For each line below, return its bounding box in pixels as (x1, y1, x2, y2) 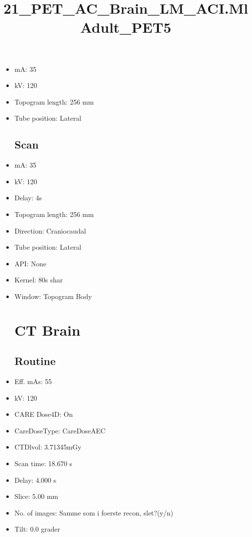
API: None (14, 258, 46, 268)
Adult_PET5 (80, 17, 172, 37)
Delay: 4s (14, 193, 42, 203)
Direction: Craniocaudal (14, 225, 86, 236)
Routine (14, 353, 56, 368)
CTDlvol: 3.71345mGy (14, 442, 81, 452)
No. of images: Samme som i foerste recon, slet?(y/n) (14, 507, 174, 517)
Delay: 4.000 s (14, 474, 57, 485)
